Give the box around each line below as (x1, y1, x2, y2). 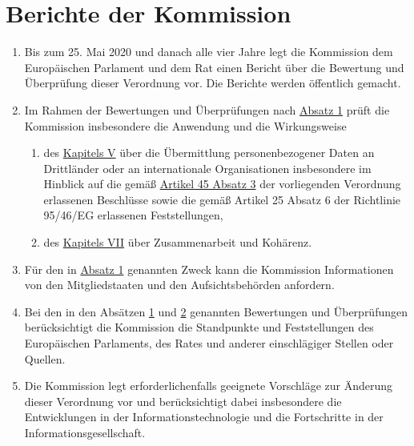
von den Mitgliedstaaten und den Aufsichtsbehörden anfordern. (24, 276, 335, 293)
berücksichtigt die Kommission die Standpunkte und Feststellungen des (24, 319, 374, 336)
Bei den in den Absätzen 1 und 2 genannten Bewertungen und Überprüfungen (24, 303, 408, 319)
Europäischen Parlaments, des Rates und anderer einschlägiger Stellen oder (24, 335, 394, 352)
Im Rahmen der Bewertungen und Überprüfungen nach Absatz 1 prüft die (24, 101, 390, 118)
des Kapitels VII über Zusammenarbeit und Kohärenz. (43, 234, 312, 251)
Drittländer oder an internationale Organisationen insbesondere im (43, 159, 372, 176)
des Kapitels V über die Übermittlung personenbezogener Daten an (43, 144, 375, 161)
